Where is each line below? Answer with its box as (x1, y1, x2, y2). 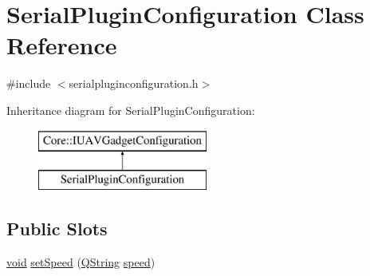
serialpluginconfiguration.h (69, 75, 199, 92)
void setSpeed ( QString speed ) (6, 253, 155, 270)
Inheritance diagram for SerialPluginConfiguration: (6, 101, 255, 118)
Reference (6, 29, 117, 61)
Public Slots (6, 216, 108, 241)
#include (6, 75, 51, 92)
